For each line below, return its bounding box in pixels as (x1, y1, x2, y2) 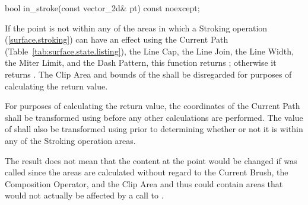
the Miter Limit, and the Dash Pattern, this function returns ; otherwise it (5, 56, 277, 69)
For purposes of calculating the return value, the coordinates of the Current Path (5, 100, 300, 112)
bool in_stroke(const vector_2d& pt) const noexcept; (5, 2, 200, 14)
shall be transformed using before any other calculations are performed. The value (5, 111, 303, 123)
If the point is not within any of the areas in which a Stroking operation (5, 21, 268, 34)
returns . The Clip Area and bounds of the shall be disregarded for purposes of (5, 68, 292, 80)
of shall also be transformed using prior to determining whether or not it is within (5, 123, 303, 135)
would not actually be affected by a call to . (5, 189, 164, 201)
